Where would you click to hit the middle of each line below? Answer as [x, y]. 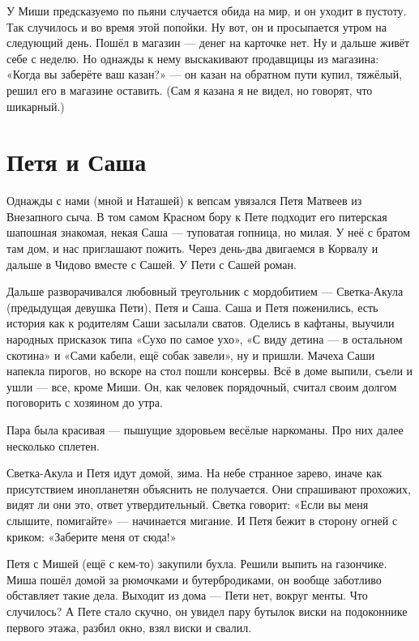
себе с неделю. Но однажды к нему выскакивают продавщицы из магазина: [193, 58]
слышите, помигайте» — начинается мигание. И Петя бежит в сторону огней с [202, 520]
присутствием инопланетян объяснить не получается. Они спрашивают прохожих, [209, 488]
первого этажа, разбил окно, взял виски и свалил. [129, 627]
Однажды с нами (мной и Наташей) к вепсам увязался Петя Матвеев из [184, 201]
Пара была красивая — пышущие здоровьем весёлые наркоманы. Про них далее [205, 429]
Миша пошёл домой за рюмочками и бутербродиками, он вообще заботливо [194, 579]
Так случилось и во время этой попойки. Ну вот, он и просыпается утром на [197, 26]
